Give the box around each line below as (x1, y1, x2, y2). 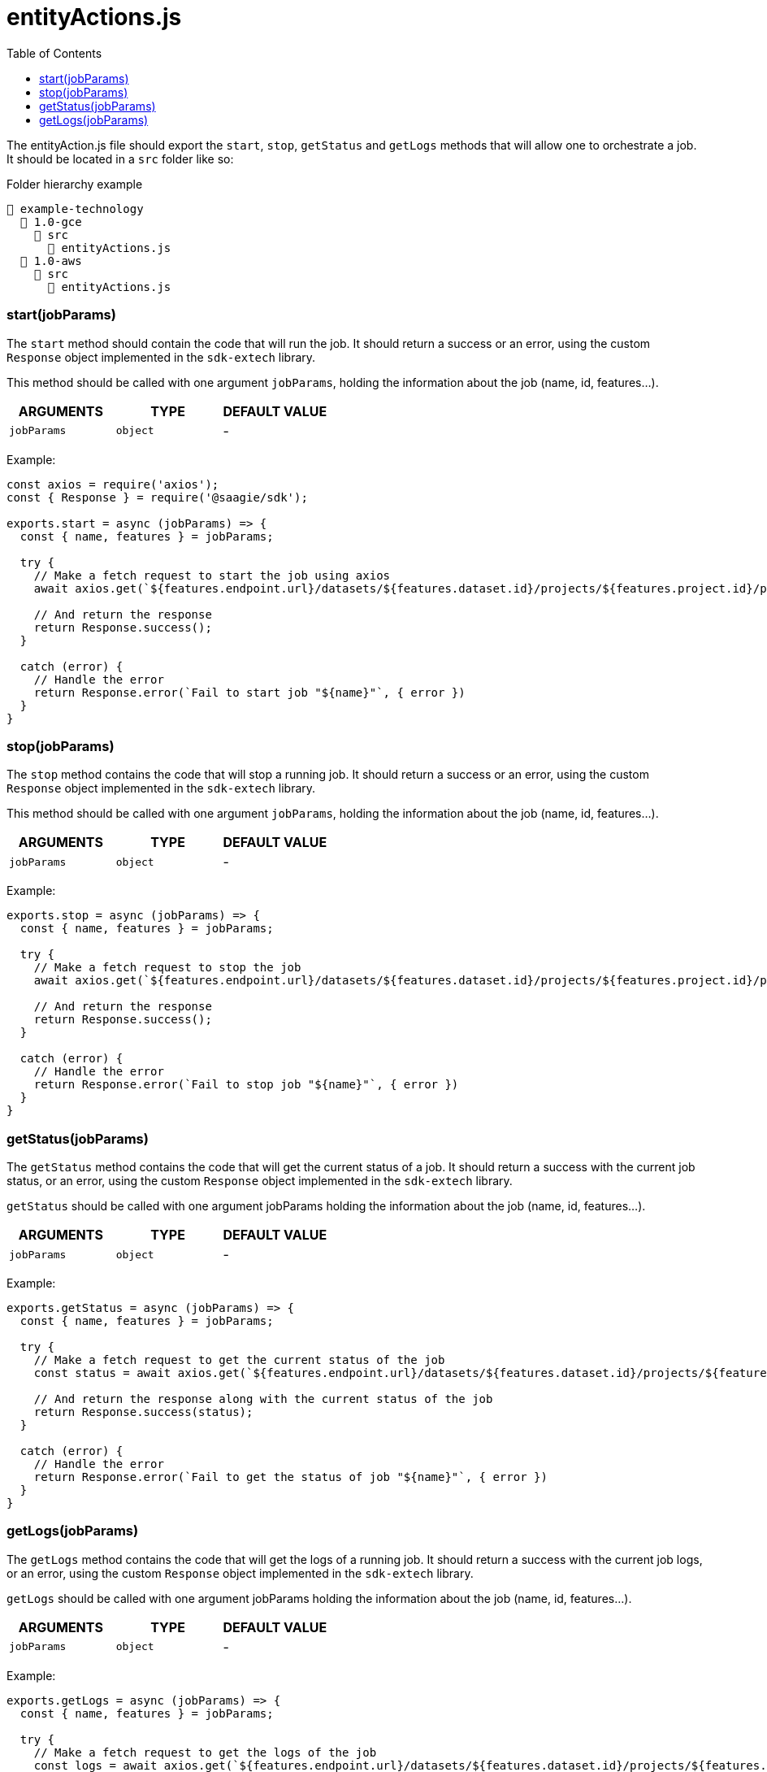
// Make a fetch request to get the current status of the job (33, 1353, 445, 1366)
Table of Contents (6, 46, 102, 60)
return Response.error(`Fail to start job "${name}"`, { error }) (33, 685, 466, 699)
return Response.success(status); (33, 1405, 253, 1418)
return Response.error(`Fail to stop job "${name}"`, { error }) (33, 1078, 459, 1092)
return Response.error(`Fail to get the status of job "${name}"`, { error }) (33, 1470, 548, 1483)
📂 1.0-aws (19, 254, 82, 267)
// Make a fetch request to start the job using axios (33, 568, 391, 582)
